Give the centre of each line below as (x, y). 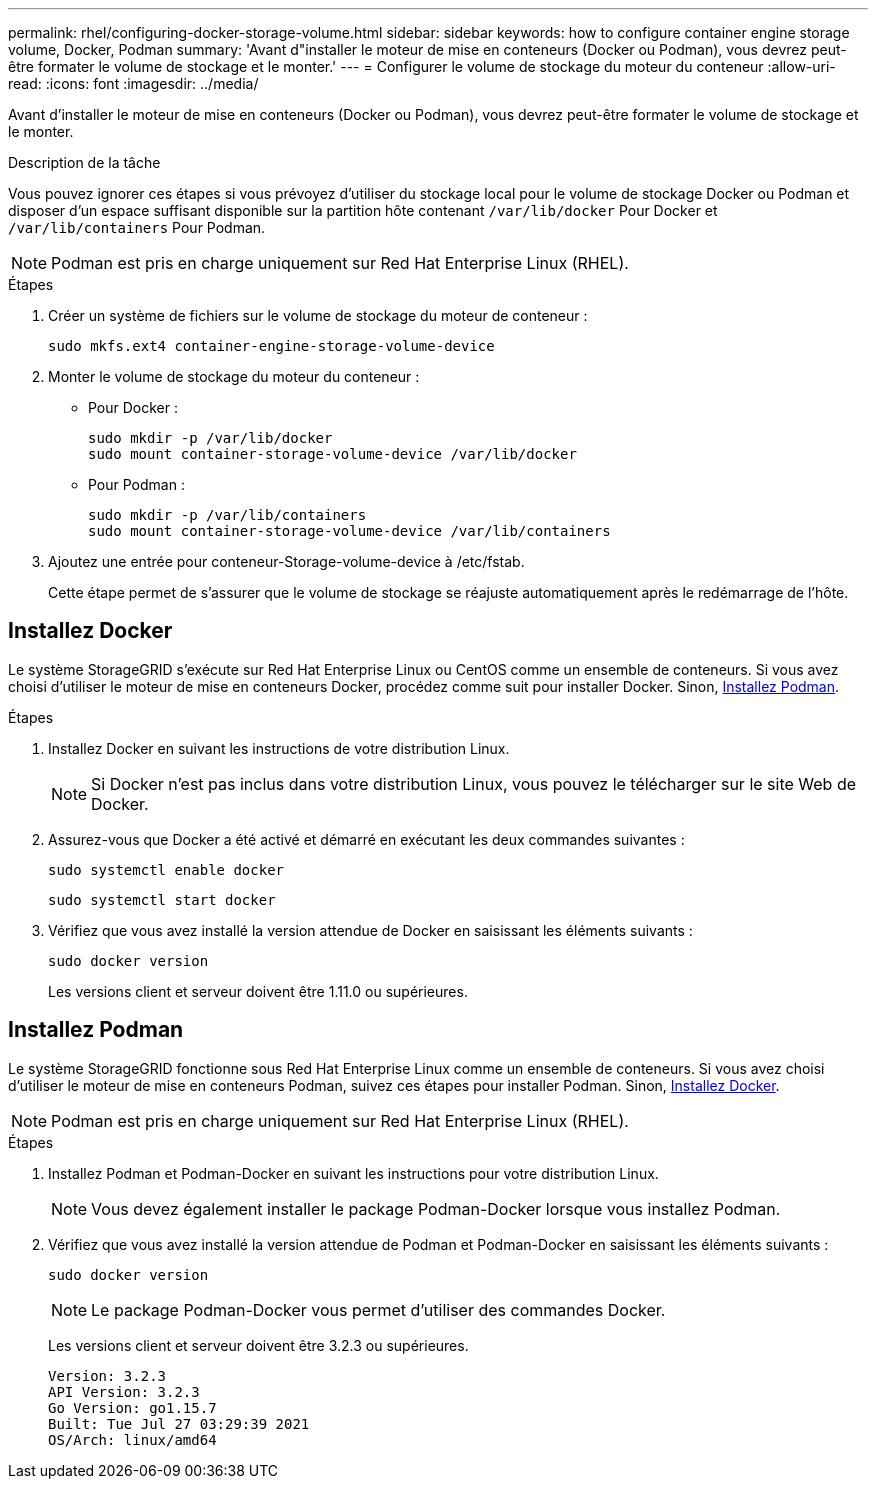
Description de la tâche (84, 162)
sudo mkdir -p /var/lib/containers (227, 515)
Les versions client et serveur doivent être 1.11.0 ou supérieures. (258, 991)
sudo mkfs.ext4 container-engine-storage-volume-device (271, 346)
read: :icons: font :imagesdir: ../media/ (133, 83)
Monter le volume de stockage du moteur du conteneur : (234, 376)
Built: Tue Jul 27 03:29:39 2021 (179, 1423)
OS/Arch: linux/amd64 (132, 1439)
